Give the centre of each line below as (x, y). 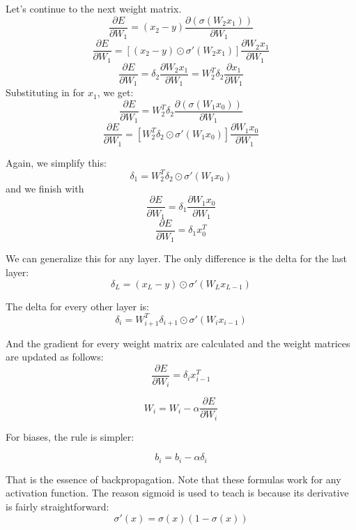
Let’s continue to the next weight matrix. (94, 8)
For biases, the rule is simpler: (70, 436)
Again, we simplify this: (56, 162)
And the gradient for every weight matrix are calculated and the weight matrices (178, 343)
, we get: (115, 92)
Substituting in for (45, 92)
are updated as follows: (55, 357)
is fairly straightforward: (57, 506)
